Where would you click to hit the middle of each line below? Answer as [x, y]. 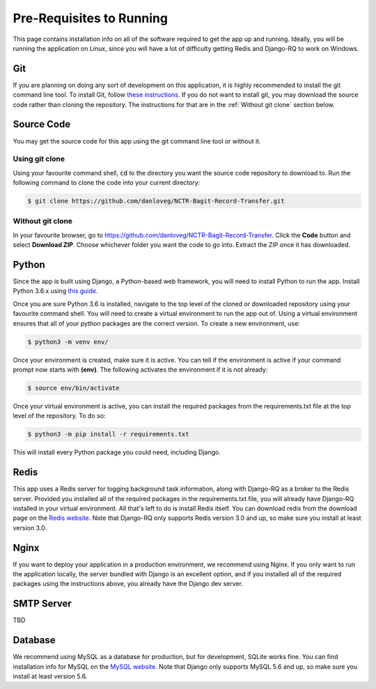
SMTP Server [42, 604]
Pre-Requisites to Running [91, 18]
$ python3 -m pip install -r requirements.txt [108, 434]
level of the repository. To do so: [59, 416]
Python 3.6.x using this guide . [55, 291]
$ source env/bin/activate [73, 388]
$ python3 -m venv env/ [68, 342]
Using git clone [39, 159]
